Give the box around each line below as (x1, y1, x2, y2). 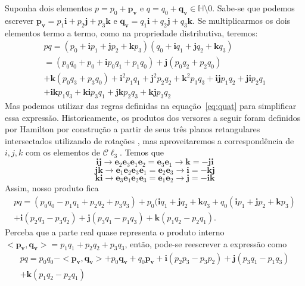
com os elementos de (26, 146, 100, 158)
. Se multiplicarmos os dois (192, 14, 291, 26)
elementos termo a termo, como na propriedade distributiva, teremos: (5, 26, 258, 39)
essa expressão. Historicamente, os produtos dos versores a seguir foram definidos (5, 111, 301, 123)
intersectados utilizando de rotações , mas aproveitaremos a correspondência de (5, 134, 294, 147)
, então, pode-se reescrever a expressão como (125, 237, 287, 250)
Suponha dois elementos (5, 2, 92, 14)
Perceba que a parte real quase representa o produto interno (5, 226, 225, 238)
